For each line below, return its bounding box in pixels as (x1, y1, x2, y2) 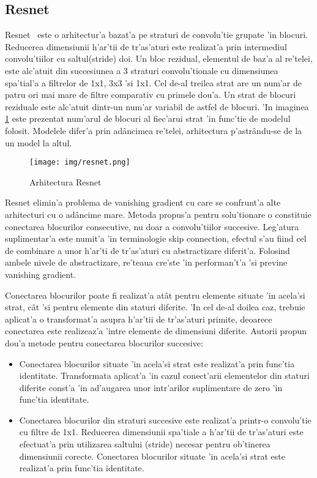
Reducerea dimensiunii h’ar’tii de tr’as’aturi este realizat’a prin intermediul (5, 40, 287, 53)
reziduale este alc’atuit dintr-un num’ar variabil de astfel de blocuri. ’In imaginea (5, 100, 309, 113)
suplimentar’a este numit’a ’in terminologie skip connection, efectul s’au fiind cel (5, 232, 307, 245)
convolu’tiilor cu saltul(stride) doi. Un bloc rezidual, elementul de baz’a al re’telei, (5, 52, 313, 65)
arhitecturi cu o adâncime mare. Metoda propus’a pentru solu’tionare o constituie (5, 207, 311, 220)
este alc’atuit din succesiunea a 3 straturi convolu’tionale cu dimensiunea (5, 64, 278, 77)
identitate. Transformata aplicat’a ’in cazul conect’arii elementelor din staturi (19, 369, 310, 382)
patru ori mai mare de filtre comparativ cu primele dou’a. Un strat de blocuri (5, 88, 296, 101)
